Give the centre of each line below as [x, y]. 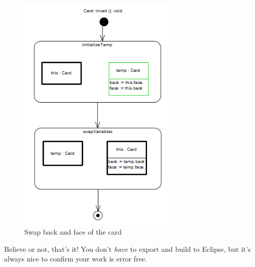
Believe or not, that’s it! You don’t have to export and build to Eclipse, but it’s [128, 249]
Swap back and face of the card [73, 232]
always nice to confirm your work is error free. [76, 259]
